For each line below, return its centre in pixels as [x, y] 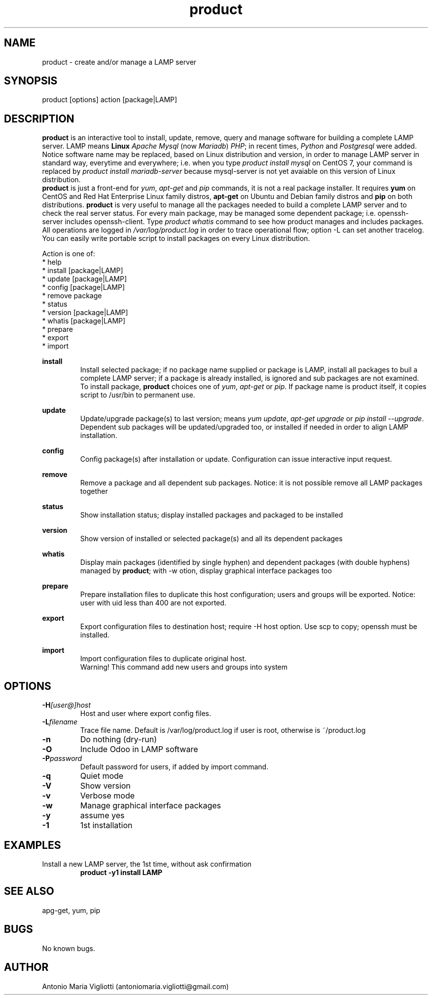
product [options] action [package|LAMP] [110, 100]
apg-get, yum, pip [71, 910]
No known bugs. [69, 948]
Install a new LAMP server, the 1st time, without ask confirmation [147, 864]
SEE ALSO [29, 891]
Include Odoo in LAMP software [139, 749]
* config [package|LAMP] [83, 287]
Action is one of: [69, 254]
